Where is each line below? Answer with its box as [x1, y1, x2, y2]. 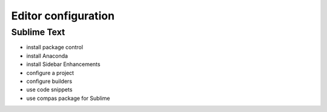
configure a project [26, 69, 74, 76]
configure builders [26, 77, 73, 85]
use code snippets [26, 86, 73, 93]
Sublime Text [11, 27, 65, 38]
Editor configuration [11, 9, 115, 22]
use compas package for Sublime [26, 94, 110, 102]
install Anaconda [26, 52, 68, 59]
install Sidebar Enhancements [26, 61, 101, 68]
